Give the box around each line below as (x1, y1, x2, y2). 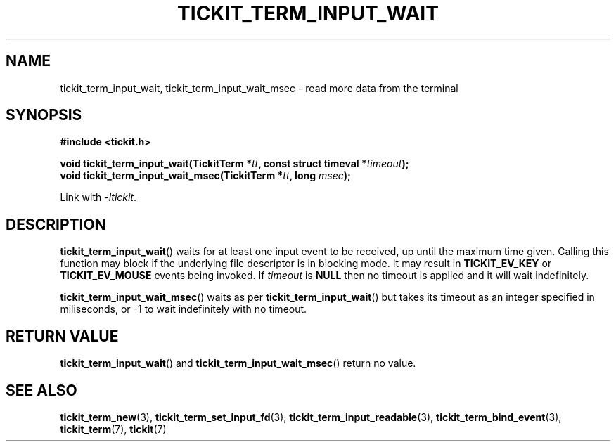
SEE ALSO (6, 381, 77, 399)
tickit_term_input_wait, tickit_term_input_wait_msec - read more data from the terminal (60, 82, 458, 94)
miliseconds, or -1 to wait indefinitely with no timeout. (60, 303, 307, 316)
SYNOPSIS (6, 106, 82, 124)
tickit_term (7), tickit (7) (60, 422, 167, 435)
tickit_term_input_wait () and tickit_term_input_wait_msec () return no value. (60, 357, 416, 370)
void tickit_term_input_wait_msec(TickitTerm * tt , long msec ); (60, 169, 351, 182)
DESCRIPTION (6, 215, 106, 233)
